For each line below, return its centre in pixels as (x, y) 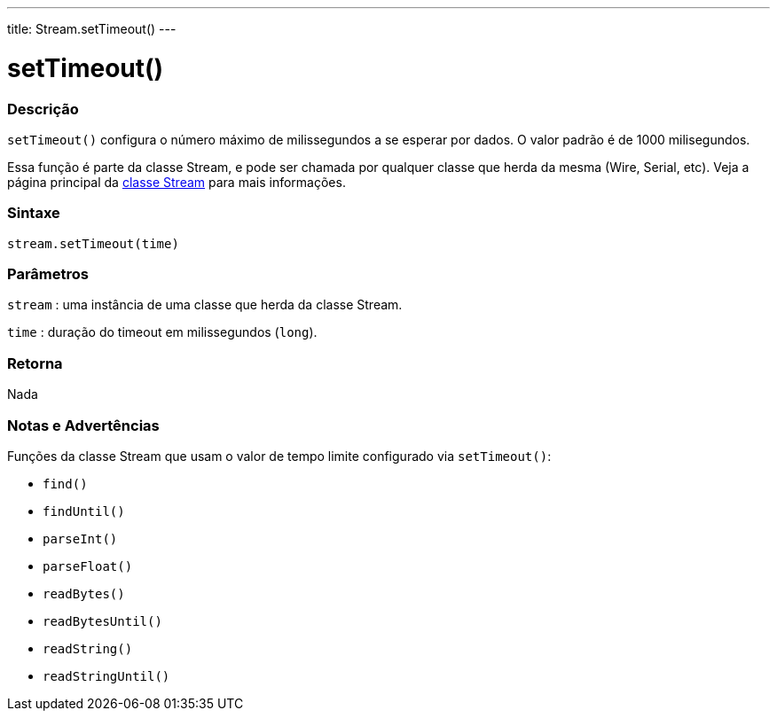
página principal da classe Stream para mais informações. (177, 182)
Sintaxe (34, 213)
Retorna (35, 363)
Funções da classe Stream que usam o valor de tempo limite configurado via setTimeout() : (279, 456)
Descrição (43, 109)
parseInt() (80, 538)
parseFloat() (88, 566)
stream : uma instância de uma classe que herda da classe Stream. (205, 305)
